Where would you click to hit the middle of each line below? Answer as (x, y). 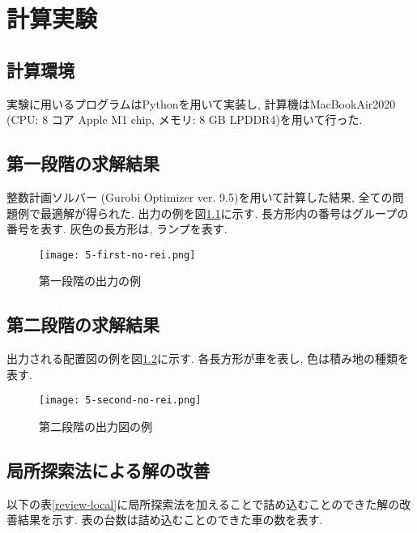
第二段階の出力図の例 (96, 426)
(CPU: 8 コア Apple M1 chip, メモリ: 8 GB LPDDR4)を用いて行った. (185, 119)
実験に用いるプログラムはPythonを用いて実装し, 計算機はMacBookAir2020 (201, 103)
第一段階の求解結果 (83, 163)
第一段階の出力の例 (90, 281)
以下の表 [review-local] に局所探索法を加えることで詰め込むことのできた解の (203, 503)
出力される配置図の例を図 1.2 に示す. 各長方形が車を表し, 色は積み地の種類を (208, 358)
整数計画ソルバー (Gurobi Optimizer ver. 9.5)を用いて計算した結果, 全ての (200, 196)
